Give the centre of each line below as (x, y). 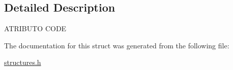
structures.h (23, 62)
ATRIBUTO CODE (35, 28)
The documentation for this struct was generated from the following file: (117, 45)
